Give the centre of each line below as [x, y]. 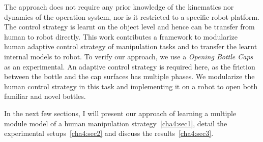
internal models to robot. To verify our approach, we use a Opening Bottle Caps [129, 56]
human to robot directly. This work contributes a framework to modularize [121, 36]
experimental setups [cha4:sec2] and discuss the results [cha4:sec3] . [109, 133]
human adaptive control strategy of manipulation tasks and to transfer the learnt [131, 46]
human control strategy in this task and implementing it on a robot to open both [131, 86]
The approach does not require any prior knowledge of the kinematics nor [119, 7]
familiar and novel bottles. [45, 96]
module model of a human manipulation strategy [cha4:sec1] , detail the [116, 123]
